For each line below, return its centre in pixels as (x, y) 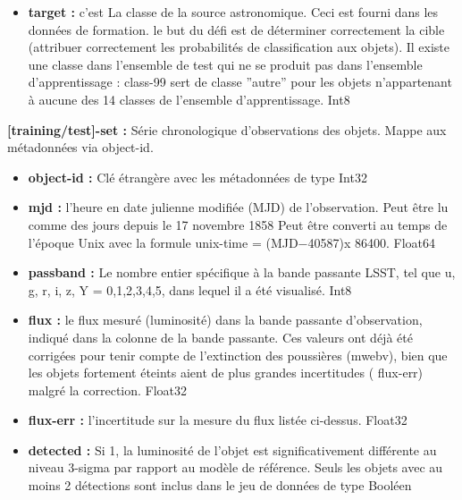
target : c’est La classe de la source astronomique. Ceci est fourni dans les (233, 12)
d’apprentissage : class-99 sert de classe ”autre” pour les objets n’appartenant (240, 82)
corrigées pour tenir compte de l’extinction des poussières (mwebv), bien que (238, 355)
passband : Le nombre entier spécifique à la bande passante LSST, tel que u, (242, 272)
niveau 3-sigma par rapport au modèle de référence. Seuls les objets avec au (235, 467)
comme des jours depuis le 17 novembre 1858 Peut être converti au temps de (238, 224)
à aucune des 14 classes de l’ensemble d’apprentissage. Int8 (189, 99)
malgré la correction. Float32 (108, 390)
